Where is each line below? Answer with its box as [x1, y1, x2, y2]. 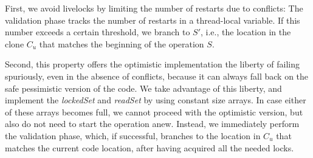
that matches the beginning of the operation [39, 37, 204, 50]
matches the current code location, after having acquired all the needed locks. [5, 141, 294, 154]
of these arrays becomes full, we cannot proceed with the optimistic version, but [5, 105, 303, 118]
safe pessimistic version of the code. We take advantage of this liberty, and [5, 81, 282, 94]
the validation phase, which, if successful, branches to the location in [5, 129, 261, 142]
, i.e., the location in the [201, 26, 291, 38]
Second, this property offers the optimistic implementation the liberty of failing [5, 58, 300, 70]
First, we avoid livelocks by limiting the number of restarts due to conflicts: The [5, 2, 303, 14]
